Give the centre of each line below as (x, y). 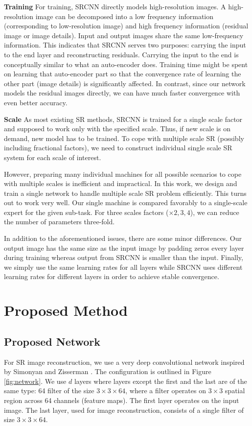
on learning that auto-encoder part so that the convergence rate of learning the (123, 74)
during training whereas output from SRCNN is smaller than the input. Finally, (124, 257)
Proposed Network (52, 341)
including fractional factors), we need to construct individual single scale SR (118, 148)
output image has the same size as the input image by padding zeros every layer (124, 248)
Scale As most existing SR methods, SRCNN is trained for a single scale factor (123, 119)
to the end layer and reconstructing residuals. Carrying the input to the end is (121, 54)
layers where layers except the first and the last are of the (160, 381)
